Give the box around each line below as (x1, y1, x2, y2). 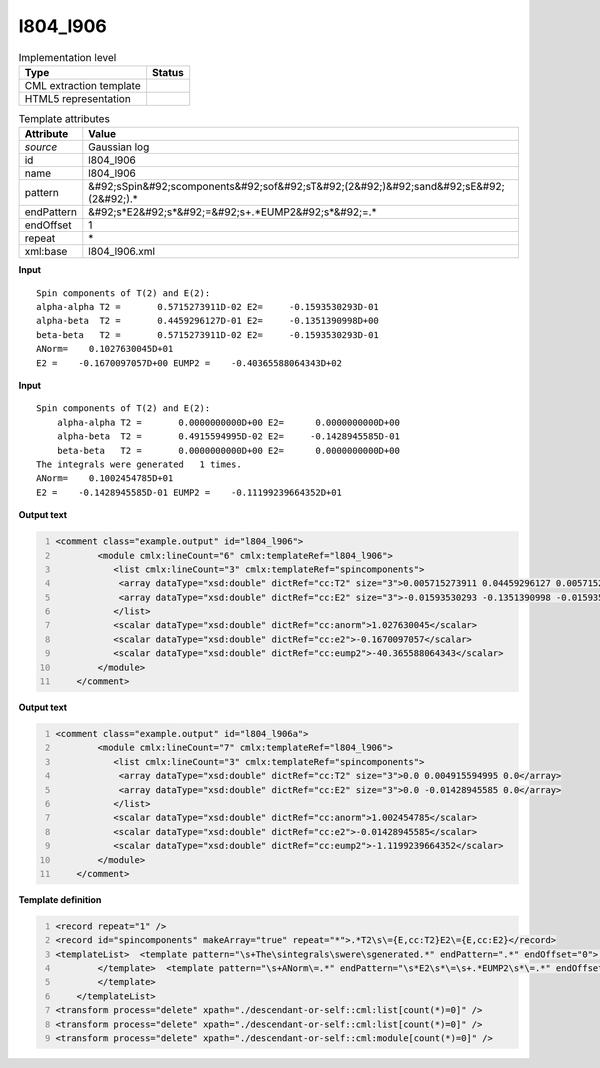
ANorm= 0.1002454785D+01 (36, 473, 174, 484)
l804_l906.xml (88, 245, 155, 259)
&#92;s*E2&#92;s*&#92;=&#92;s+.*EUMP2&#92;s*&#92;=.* (88, 205, 377, 219)
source (24, 140, 58, 154)
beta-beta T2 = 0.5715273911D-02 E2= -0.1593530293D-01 (36, 329, 379, 340)
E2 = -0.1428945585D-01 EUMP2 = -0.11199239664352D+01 (36, 486, 342, 498)
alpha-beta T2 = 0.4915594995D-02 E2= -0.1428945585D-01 (56, 431, 400, 442)
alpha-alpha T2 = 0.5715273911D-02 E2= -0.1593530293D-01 (36, 301, 379, 313)
